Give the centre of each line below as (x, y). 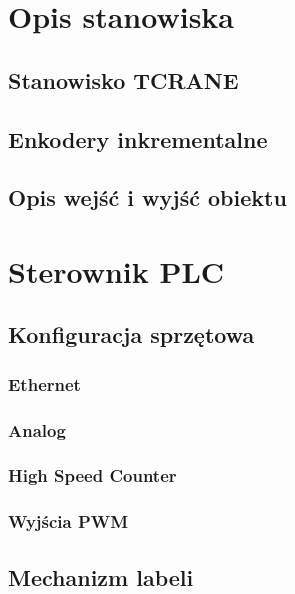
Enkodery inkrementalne (138, 138)
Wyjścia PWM (68, 521)
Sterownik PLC (116, 270)
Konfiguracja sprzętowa (131, 334)
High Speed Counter (92, 475)
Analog (37, 429)
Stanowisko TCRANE (123, 79)
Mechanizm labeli (101, 576)
